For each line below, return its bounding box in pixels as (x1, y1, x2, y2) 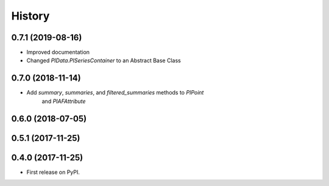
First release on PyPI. (26, 168, 80, 176)
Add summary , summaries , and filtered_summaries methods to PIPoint (26, 89, 204, 96)
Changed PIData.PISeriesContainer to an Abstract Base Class (26, 57, 181, 64)
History (11, 9, 50, 23)
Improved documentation (26, 49, 90, 56)
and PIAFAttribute (41, 98, 86, 105)
